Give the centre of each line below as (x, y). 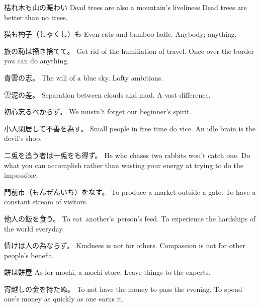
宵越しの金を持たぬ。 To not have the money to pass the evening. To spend (123, 289)
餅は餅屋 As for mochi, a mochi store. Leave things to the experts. (107, 272)
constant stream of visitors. (46, 202)
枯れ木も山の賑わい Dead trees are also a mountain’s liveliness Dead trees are (125, 7)
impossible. (21, 175)
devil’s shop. (23, 138)
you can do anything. (37, 61)
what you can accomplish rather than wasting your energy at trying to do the (124, 165)
